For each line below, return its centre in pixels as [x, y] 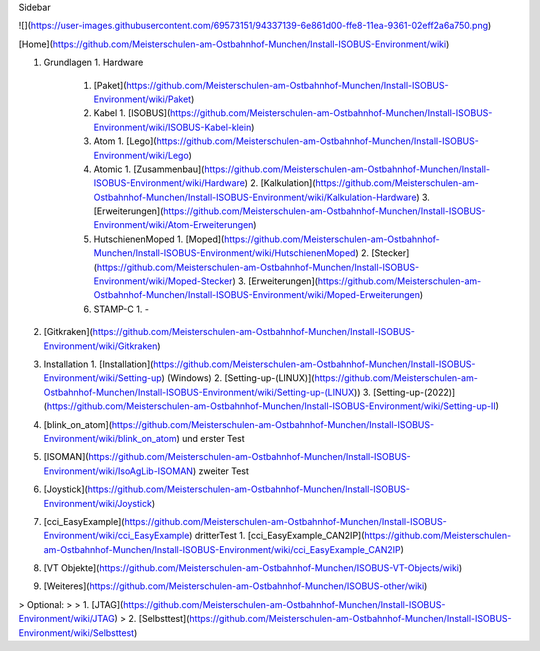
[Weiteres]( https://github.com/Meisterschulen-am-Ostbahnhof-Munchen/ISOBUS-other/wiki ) [235, 586]
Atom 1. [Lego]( [125, 141]
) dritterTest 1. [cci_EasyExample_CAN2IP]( [276, 536]
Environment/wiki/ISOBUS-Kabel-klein [172, 127]
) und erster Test [210, 438]
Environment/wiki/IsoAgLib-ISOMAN [118, 471]
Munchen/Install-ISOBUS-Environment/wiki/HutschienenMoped [224, 253]
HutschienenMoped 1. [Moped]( [159, 239]
